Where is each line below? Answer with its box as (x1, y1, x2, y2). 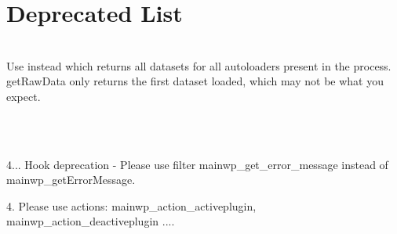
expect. (6, 88, 41, 104)
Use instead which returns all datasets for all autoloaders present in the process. (6, 57, 392, 74)
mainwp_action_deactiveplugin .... (6, 213, 175, 229)
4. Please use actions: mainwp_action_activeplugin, (6, 197, 257, 214)
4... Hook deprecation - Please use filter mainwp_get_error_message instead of (6, 156, 388, 172)
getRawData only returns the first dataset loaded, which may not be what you (6, 73, 384, 89)
